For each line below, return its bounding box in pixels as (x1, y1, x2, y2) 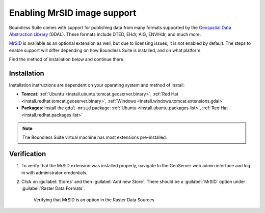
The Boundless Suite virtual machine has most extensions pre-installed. (22, 134, 167, 140)
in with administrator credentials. (21, 170, 88, 176)
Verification (9, 150, 46, 158)
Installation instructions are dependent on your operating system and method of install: (9, 82, 185, 88)
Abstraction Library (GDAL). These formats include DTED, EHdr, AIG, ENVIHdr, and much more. (9, 31, 201, 37)
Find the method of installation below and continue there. (9, 57, 125, 62)
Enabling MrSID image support (9, 7, 136, 18)
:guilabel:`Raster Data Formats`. (21, 185, 85, 191)
